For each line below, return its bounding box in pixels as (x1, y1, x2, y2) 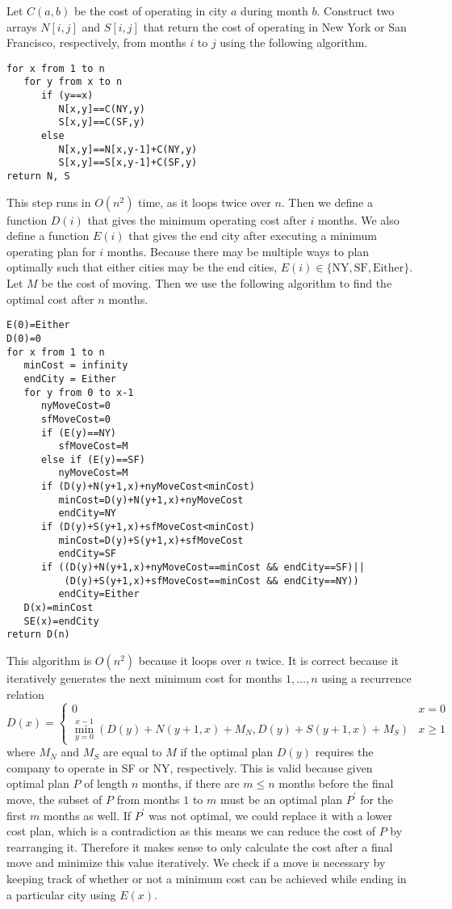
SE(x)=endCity (23, 615, 99, 627)
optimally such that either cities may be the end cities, (6, 259, 278, 276)
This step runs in (6, 193, 91, 210)
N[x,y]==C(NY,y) (58, 103, 145, 115)
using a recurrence (321, 670, 412, 686)
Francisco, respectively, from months (6, 34, 186, 51)
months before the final (278, 775, 394, 792)
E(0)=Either (6, 319, 70, 331)
